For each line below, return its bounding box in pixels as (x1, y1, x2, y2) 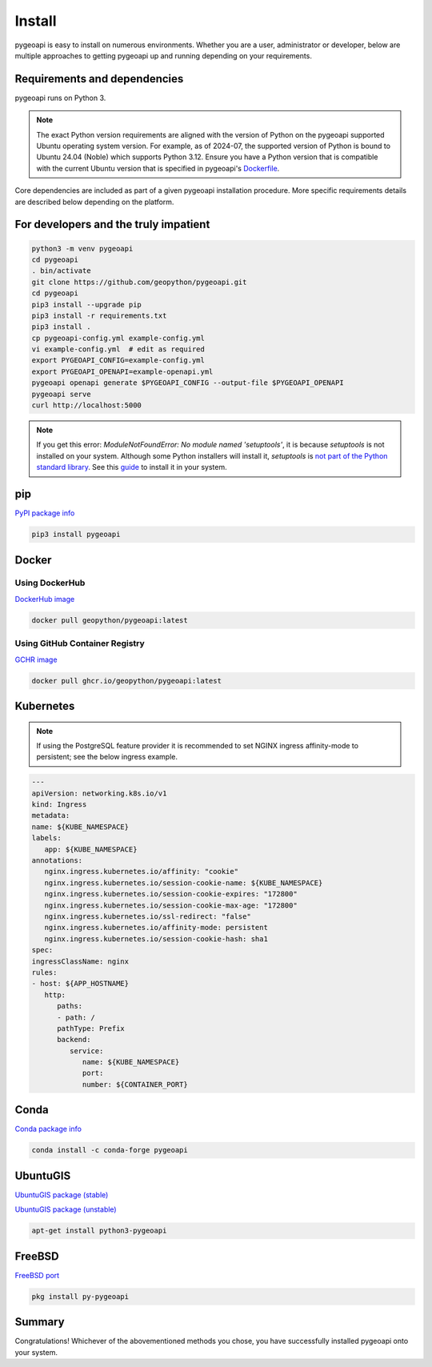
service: (69, 1046, 104, 1056)
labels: (31, 833, 62, 843)
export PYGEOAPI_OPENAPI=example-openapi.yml (31, 367, 214, 376)
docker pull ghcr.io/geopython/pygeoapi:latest (31, 676, 222, 685)
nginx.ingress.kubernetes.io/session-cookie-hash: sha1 (44, 934, 268, 944)
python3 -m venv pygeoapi (31, 244, 134, 253)
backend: (57, 1035, 91, 1044)
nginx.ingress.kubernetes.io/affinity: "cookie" (44, 867, 239, 876)
